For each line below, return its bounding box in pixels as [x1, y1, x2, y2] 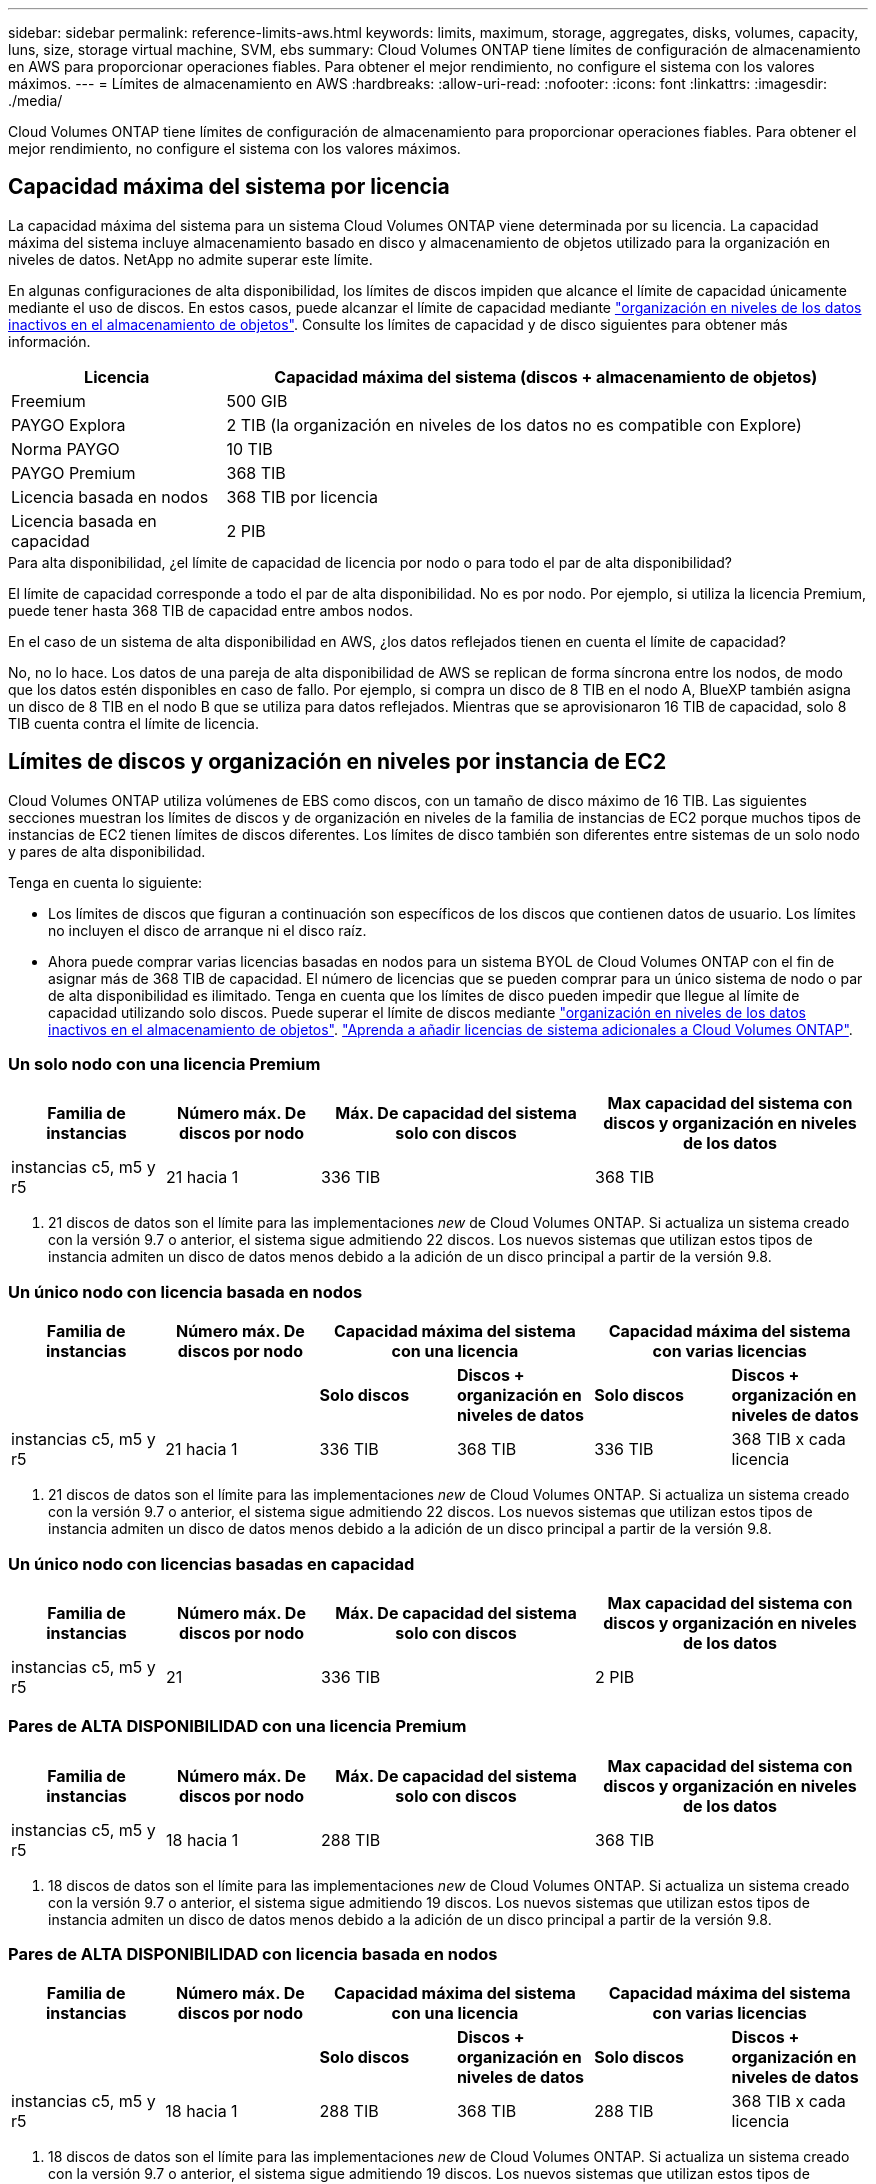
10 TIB [226, 438, 273, 459]
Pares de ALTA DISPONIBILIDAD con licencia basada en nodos [8, 1944, 498, 1965]
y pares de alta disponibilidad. [8, 842, 206, 860]
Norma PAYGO [11, 438, 120, 459]
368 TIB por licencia [226, 486, 378, 507]
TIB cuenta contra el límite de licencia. [8, 714, 260, 732]
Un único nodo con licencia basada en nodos [8, 1281, 363, 1302]
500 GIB [226, 390, 288, 411]
